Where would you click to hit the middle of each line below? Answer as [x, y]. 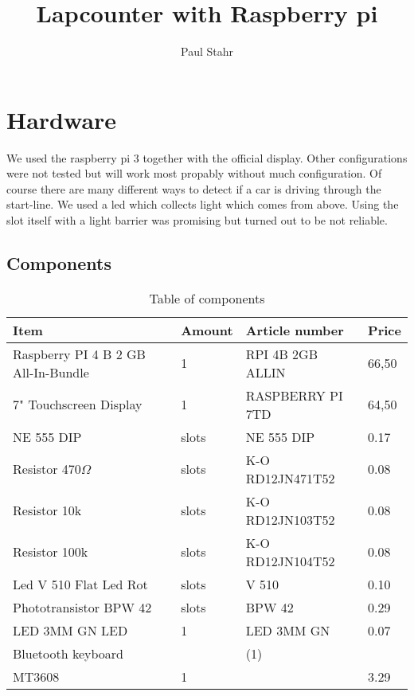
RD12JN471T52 [290, 478]
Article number [295, 330]
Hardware [62, 119]
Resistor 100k [51, 552]
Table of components [207, 298]
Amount [207, 330]
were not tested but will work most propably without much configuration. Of [194, 173]
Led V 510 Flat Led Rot [80, 584]
